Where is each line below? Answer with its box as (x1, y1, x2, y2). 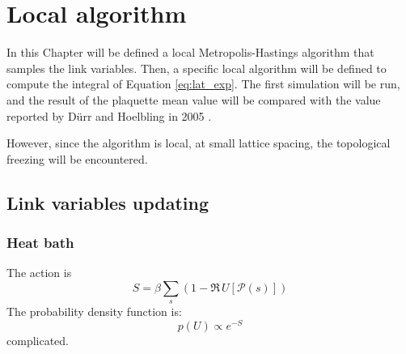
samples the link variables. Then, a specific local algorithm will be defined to (6, 59, 387, 76)
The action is (6, 264, 72, 281)
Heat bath (6, 232, 74, 252)
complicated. (6, 331, 69, 348)
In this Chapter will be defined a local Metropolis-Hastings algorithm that (6, 44, 374, 61)
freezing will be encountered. (6, 150, 148, 167)
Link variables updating (6, 190, 209, 215)
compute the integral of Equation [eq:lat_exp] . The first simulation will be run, (6, 75, 400, 92)
